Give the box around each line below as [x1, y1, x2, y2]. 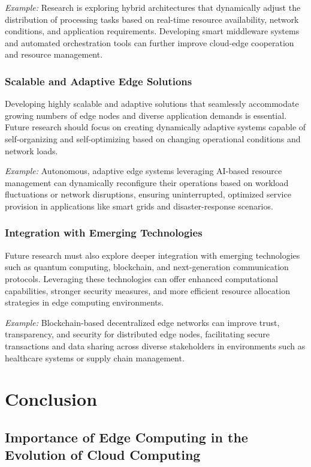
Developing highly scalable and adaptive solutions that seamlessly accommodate [5, 97, 299, 110]
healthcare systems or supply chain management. [5, 351, 185, 364]
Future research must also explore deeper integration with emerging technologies [5, 249, 300, 261]
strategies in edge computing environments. [5, 296, 164, 309]
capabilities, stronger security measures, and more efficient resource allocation [5, 284, 290, 297]
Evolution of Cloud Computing [5, 445, 201, 464]
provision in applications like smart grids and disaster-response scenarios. [5, 199, 273, 212]
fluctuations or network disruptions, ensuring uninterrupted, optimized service [5, 188, 291, 200]
